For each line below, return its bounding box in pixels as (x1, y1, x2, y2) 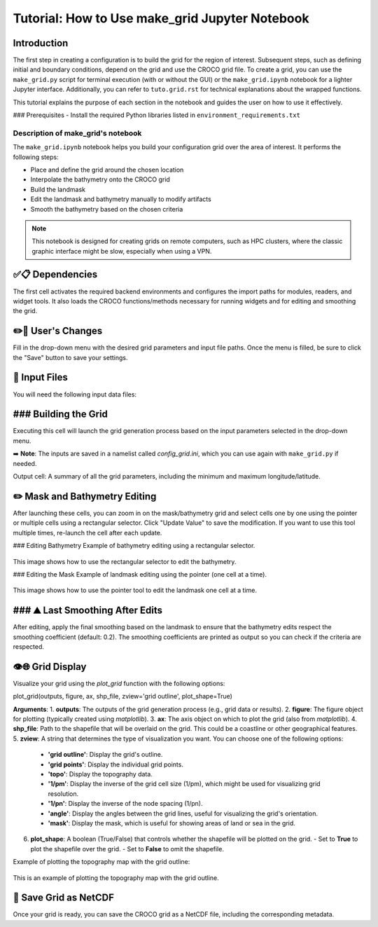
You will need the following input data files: (13, 390, 136, 399)
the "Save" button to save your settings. (13, 353, 128, 362)
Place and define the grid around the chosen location (30, 165, 184, 174)
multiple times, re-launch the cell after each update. (13, 528, 162, 537)
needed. (13, 459, 37, 467)
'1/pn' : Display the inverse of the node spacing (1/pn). (48, 799, 203, 808)
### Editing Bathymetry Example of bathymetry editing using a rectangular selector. (13, 542, 255, 550)
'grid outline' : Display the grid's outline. (48, 750, 163, 759)
